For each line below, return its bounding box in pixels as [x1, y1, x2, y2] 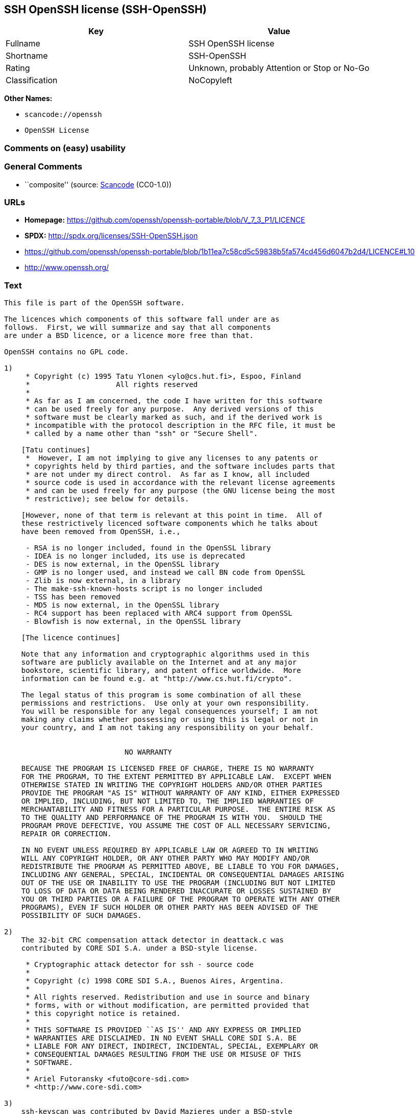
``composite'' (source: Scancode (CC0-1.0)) [24, 180, 172, 189]
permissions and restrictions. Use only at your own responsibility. [21, 699, 310, 708]
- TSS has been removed [26, 593, 120, 601]
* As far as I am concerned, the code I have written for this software [26, 397, 323, 405]
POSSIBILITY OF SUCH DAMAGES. [21, 911, 142, 920]
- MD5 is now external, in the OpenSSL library [26, 601, 219, 610]
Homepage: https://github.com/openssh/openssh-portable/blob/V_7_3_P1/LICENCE [24, 215, 305, 225]
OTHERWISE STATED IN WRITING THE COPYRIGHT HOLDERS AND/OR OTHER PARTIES [21, 781, 323, 789]
